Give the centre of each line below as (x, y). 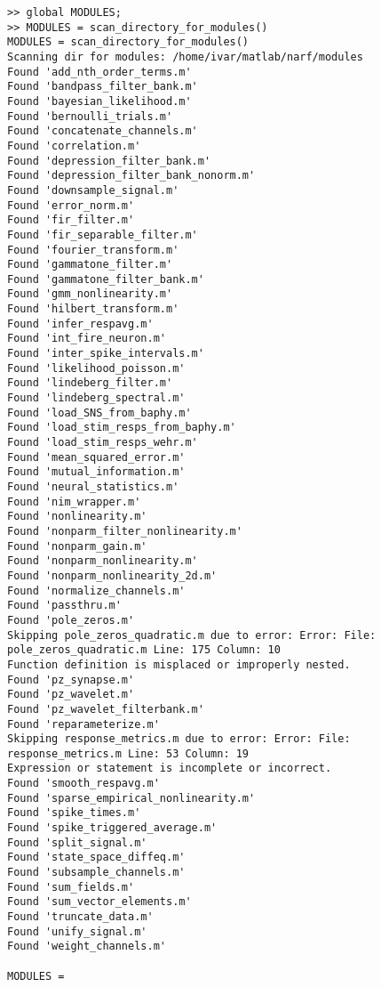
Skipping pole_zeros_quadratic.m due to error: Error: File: (192, 635)
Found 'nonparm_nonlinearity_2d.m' (112, 575)
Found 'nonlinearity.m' (77, 517)
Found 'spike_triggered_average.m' (112, 828)
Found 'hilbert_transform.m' (93, 309)
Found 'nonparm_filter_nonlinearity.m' (125, 531)
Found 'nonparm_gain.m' (77, 546)
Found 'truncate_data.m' (80, 917)
